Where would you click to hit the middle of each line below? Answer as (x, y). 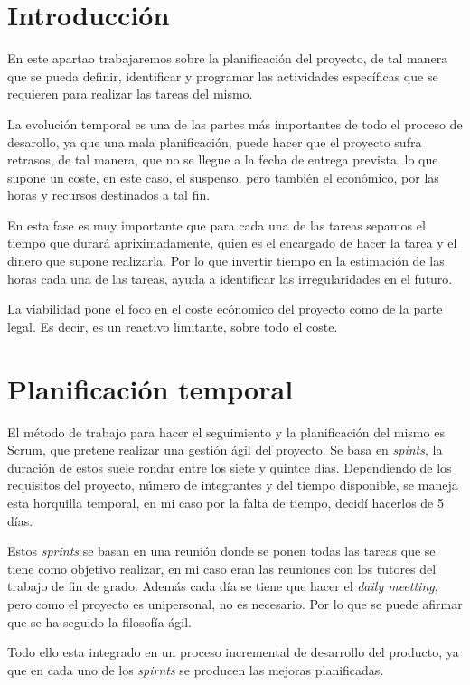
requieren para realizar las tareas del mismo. (130, 94)
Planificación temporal (150, 388)
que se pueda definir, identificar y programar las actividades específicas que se (223, 75)
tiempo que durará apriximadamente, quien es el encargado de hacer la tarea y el (232, 243)
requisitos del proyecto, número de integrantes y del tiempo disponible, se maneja (233, 485)
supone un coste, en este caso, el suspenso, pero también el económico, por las (223, 177)
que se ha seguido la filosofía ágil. (100, 621)
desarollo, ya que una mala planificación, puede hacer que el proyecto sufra (215, 141)
